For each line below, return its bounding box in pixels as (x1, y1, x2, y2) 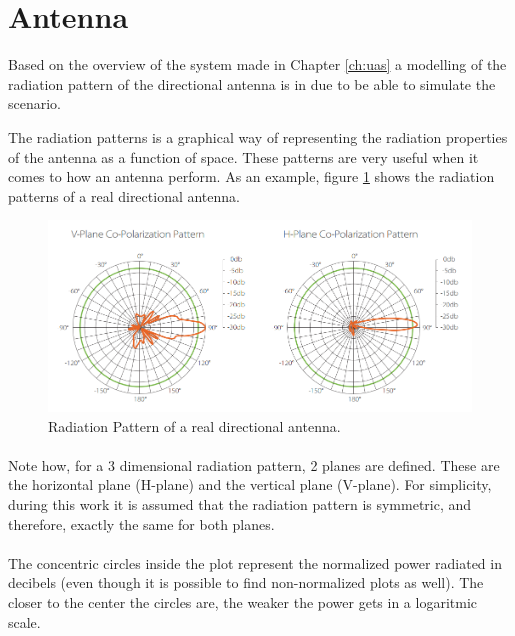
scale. (8, 611, 41, 632)
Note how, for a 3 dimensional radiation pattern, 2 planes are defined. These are (8, 454, 500, 475)
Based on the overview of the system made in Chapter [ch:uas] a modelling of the (8, 54, 507, 75)
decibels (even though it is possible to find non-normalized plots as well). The (8, 572, 484, 593)
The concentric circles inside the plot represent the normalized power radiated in (8, 552, 502, 573)
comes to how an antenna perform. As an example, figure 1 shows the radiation (8, 166, 495, 187)
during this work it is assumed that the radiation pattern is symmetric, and (8, 494, 472, 515)
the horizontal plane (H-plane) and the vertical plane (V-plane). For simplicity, (8, 474, 492, 495)
